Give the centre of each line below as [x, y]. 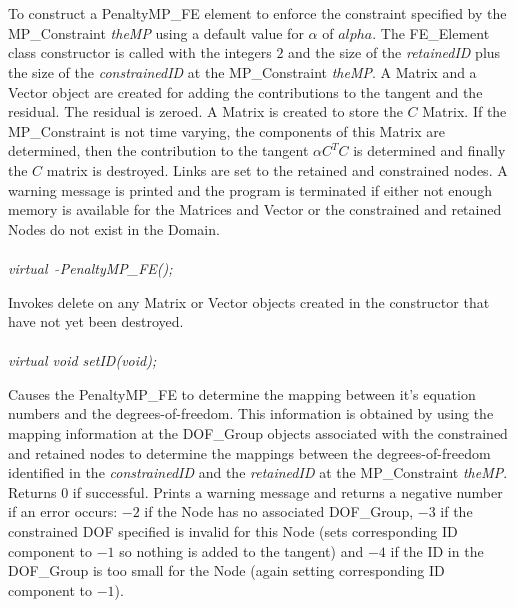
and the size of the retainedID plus [394, 52]
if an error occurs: [63, 511]
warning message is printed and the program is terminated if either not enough [250, 189]
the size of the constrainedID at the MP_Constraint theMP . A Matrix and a [242, 71]
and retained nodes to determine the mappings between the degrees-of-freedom [249, 452]
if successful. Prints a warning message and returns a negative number [287, 491]
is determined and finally [429, 150]
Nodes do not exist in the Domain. [114, 228]
